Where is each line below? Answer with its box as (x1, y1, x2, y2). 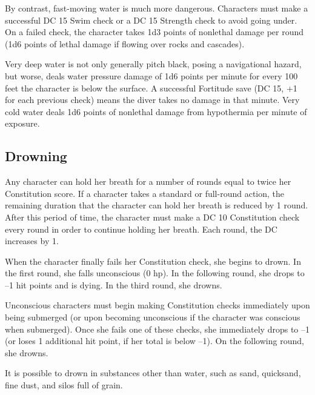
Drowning (5, 147, 67, 165)
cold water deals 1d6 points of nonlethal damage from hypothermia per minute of (5, 105, 307, 118)
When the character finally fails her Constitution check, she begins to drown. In (5, 254, 301, 267)
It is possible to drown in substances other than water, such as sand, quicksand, (5, 367, 301, 379)
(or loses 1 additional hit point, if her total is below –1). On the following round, (5, 334, 304, 347)
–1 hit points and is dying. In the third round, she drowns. (5, 278, 222, 291)
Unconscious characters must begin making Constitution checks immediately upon (5, 299, 310, 311)
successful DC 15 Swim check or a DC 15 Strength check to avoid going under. (5, 13, 297, 26)
